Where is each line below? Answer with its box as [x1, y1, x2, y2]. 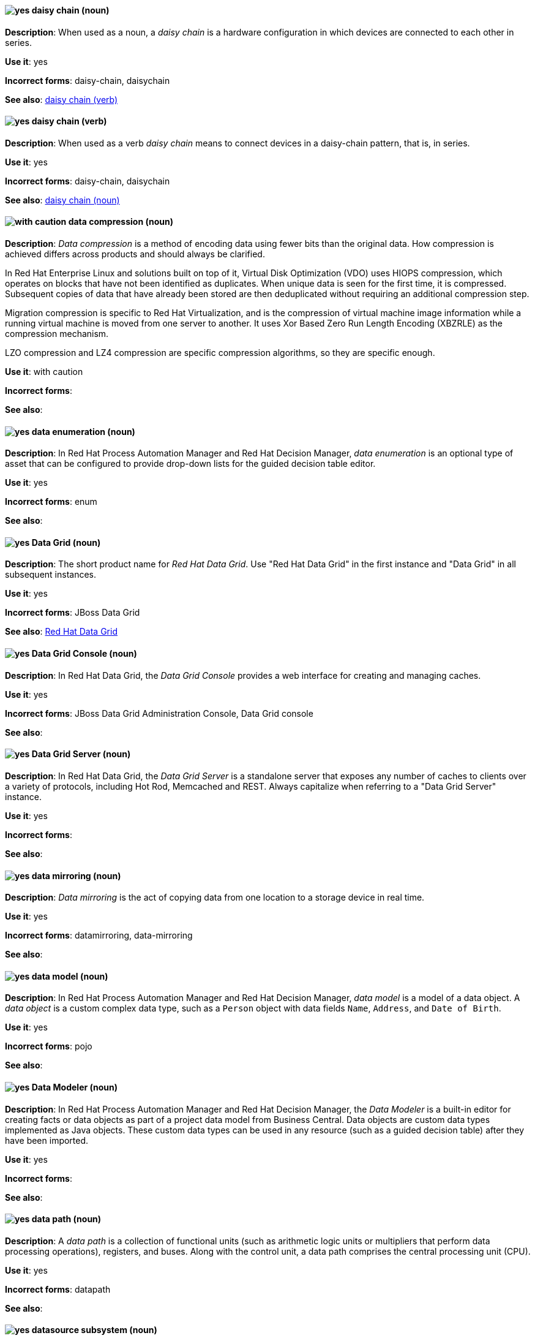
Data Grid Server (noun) [31, 749, 131, 760]
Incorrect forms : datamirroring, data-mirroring [5, 930, 193, 941]
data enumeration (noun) [31, 426, 135, 437]
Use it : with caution [5, 366, 83, 377]
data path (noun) [31, 1214, 102, 1225]
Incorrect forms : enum [5, 496, 97, 507]
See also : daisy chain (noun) [5, 194, 120, 205]
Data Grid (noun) [31, 537, 101, 548]
